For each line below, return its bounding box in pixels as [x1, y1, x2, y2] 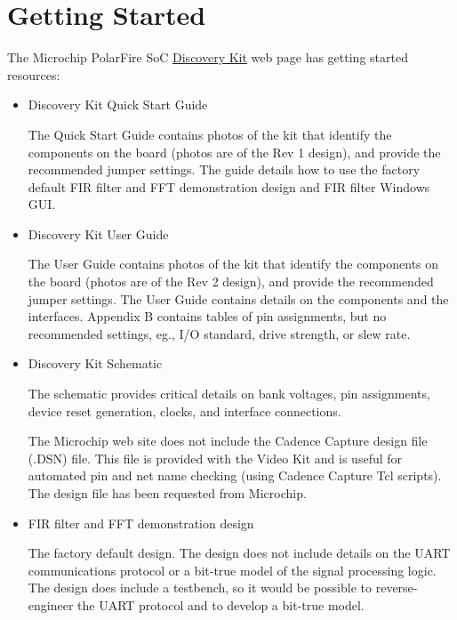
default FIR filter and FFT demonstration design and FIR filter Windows [28, 177, 430, 196]
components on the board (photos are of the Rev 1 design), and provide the [28, 142, 441, 161]
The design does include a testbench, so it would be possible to [28, 578, 373, 597]
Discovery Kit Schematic [28, 354, 163, 373]
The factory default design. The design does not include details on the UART [28, 544, 451, 562]
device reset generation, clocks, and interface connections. [28, 401, 341, 420]
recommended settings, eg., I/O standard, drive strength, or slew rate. [28, 324, 411, 342]
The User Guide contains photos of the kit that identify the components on [28, 254, 439, 273]
